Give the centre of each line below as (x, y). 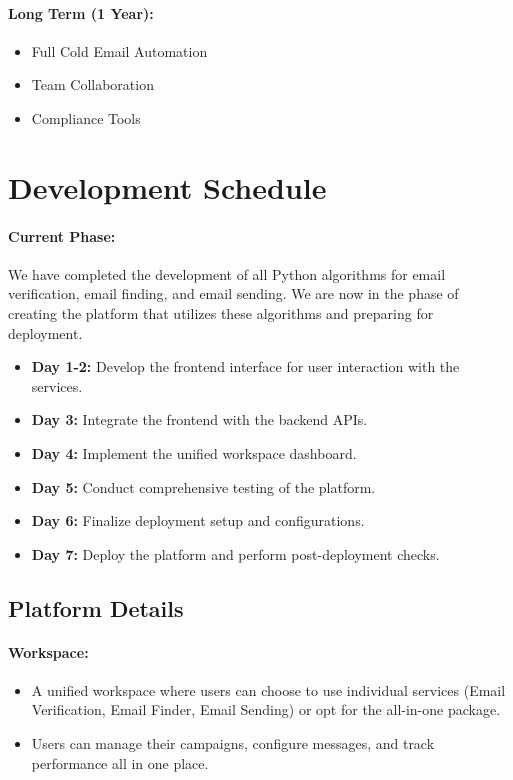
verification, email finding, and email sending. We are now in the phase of (233, 293)
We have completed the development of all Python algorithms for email (227, 273)
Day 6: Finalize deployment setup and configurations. (198, 520)
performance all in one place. (120, 762)
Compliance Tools (86, 117)
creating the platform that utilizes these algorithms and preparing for (221, 312)
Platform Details (96, 607)
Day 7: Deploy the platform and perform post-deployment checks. (235, 553)
